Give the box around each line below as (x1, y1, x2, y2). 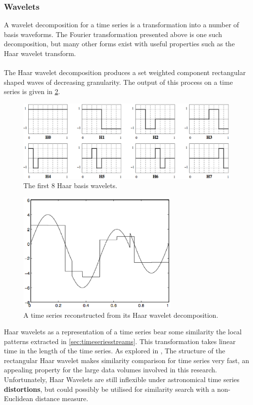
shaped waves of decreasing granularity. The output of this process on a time (4, 77, 233, 87)
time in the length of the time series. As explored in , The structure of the (4, 346, 225, 356)
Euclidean (4, 393, 34, 404)
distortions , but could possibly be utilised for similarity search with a (4, 384, 215, 394)
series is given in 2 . (4, 86, 60, 96)
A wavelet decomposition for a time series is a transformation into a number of (4, 19, 239, 30)
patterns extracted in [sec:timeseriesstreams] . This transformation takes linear (4, 336, 236, 346)
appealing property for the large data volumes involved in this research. (4, 365, 217, 375)
